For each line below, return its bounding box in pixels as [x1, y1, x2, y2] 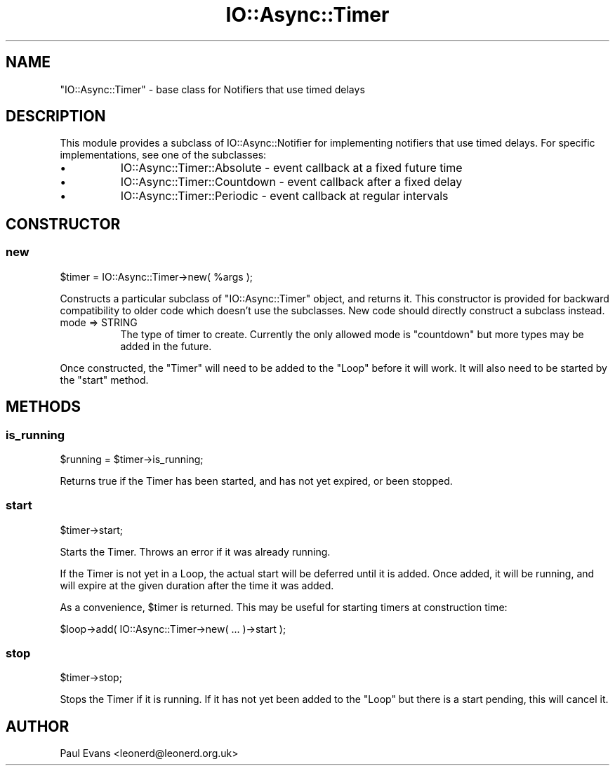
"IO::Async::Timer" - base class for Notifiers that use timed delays [60, 83, 365, 95]
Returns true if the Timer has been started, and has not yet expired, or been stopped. [60, 474, 453, 487]
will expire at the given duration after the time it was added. [60, 579, 334, 591]
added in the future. [120, 340, 212, 352]
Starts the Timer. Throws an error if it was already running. [60, 545, 331, 558]
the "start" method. [60, 373, 149, 386]
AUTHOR [6, 717, 70, 735]
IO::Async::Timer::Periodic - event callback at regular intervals [120, 189, 449, 203]
